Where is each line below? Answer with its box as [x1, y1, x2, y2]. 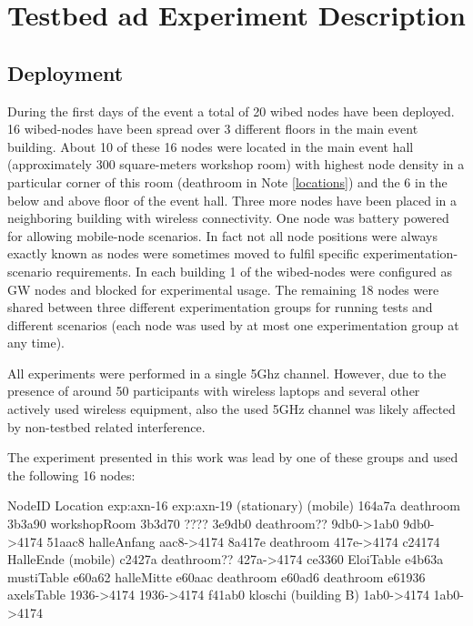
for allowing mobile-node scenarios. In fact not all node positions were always [7, 226, 438, 245]
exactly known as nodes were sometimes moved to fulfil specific [7, 244, 359, 263]
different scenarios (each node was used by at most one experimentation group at [7, 315, 459, 334]
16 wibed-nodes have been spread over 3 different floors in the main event [7, 119, 418, 138]
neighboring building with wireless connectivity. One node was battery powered [7, 208, 449, 227]
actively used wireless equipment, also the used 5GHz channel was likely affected [7, 399, 456, 419]
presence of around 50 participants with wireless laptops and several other [7, 381, 420, 400]
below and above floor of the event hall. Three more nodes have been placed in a [7, 190, 458, 209]
